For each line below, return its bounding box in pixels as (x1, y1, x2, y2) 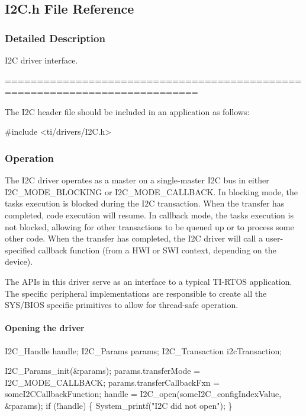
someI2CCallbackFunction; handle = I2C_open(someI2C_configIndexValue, (5, 388, 282, 400)
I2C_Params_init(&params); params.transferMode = (5, 364, 201, 377)
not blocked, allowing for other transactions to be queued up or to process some (5, 220, 294, 233)
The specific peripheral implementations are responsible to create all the (5, 287, 267, 299)
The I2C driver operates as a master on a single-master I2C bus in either (5, 174, 269, 186)
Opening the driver (5, 322, 85, 334)
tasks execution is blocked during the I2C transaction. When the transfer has (5, 197, 285, 209)
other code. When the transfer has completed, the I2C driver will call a (5, 232, 263, 244)
